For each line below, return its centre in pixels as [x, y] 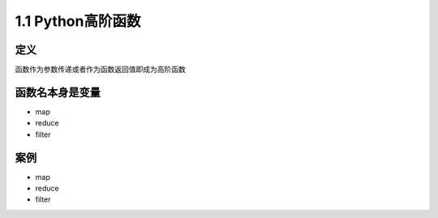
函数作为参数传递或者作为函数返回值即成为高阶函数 [100, 70]
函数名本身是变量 [58, 92]
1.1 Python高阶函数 [78, 21]
